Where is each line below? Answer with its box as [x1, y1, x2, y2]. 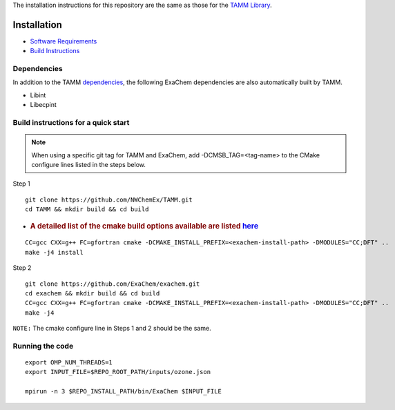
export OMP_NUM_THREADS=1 [25, 359, 113, 367]
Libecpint [30, 101, 57, 109]
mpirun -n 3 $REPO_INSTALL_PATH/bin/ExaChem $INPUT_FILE [25, 387, 222, 396]
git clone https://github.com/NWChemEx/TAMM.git [25, 195, 193, 204]
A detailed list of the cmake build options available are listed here [30, 221, 259, 231]
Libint [30, 90, 46, 99]
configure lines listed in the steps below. [31, 160, 146, 168]
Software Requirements [30, 37, 97, 45]
